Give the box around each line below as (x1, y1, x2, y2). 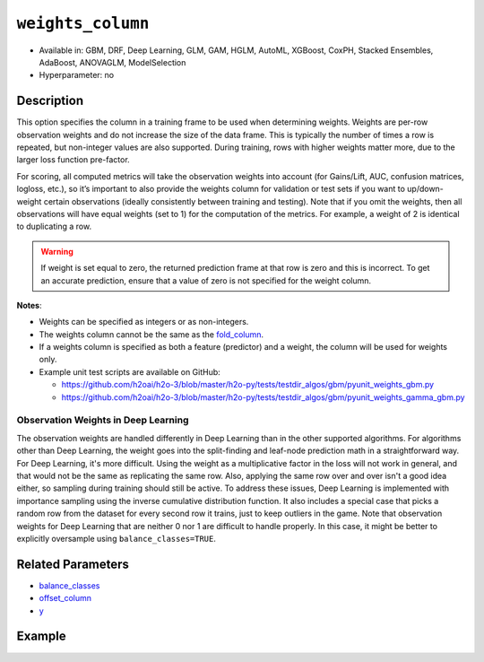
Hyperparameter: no (39, 70, 115, 81)
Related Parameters (16, 556, 130, 571)
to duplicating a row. (16, 221, 92, 232)
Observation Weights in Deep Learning (16, 414, 189, 426)
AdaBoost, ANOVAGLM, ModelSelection (39, 57, 186, 67)
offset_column (39, 593, 92, 604)
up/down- (406, 184, 444, 195)
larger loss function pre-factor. (16, 154, 130, 165)
